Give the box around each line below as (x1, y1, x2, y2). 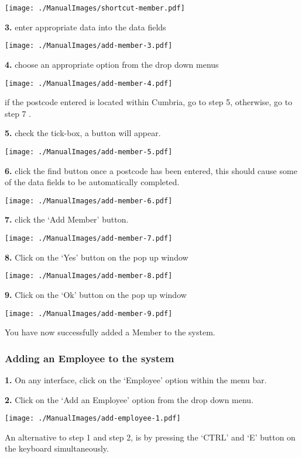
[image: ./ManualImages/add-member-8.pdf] (5, 272, 173, 280)
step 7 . (5, 107, 32, 119)
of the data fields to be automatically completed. (5, 176, 180, 188)
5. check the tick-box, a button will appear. (5, 127, 161, 139)
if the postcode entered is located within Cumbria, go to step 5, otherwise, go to (5, 96, 293, 108)
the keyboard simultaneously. (5, 442, 109, 454)
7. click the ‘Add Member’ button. (5, 213, 129, 225)
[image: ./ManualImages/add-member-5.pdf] (5, 147, 173, 156)
